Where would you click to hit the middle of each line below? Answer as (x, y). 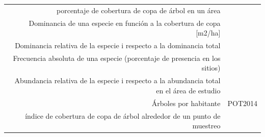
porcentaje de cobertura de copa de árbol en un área (139, 10)
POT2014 (242, 103)
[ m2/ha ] (208, 33)
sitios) (211, 68)
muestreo (206, 126)
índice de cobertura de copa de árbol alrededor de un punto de (123, 115)
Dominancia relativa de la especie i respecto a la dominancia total (118, 45)
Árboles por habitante (186, 103)
